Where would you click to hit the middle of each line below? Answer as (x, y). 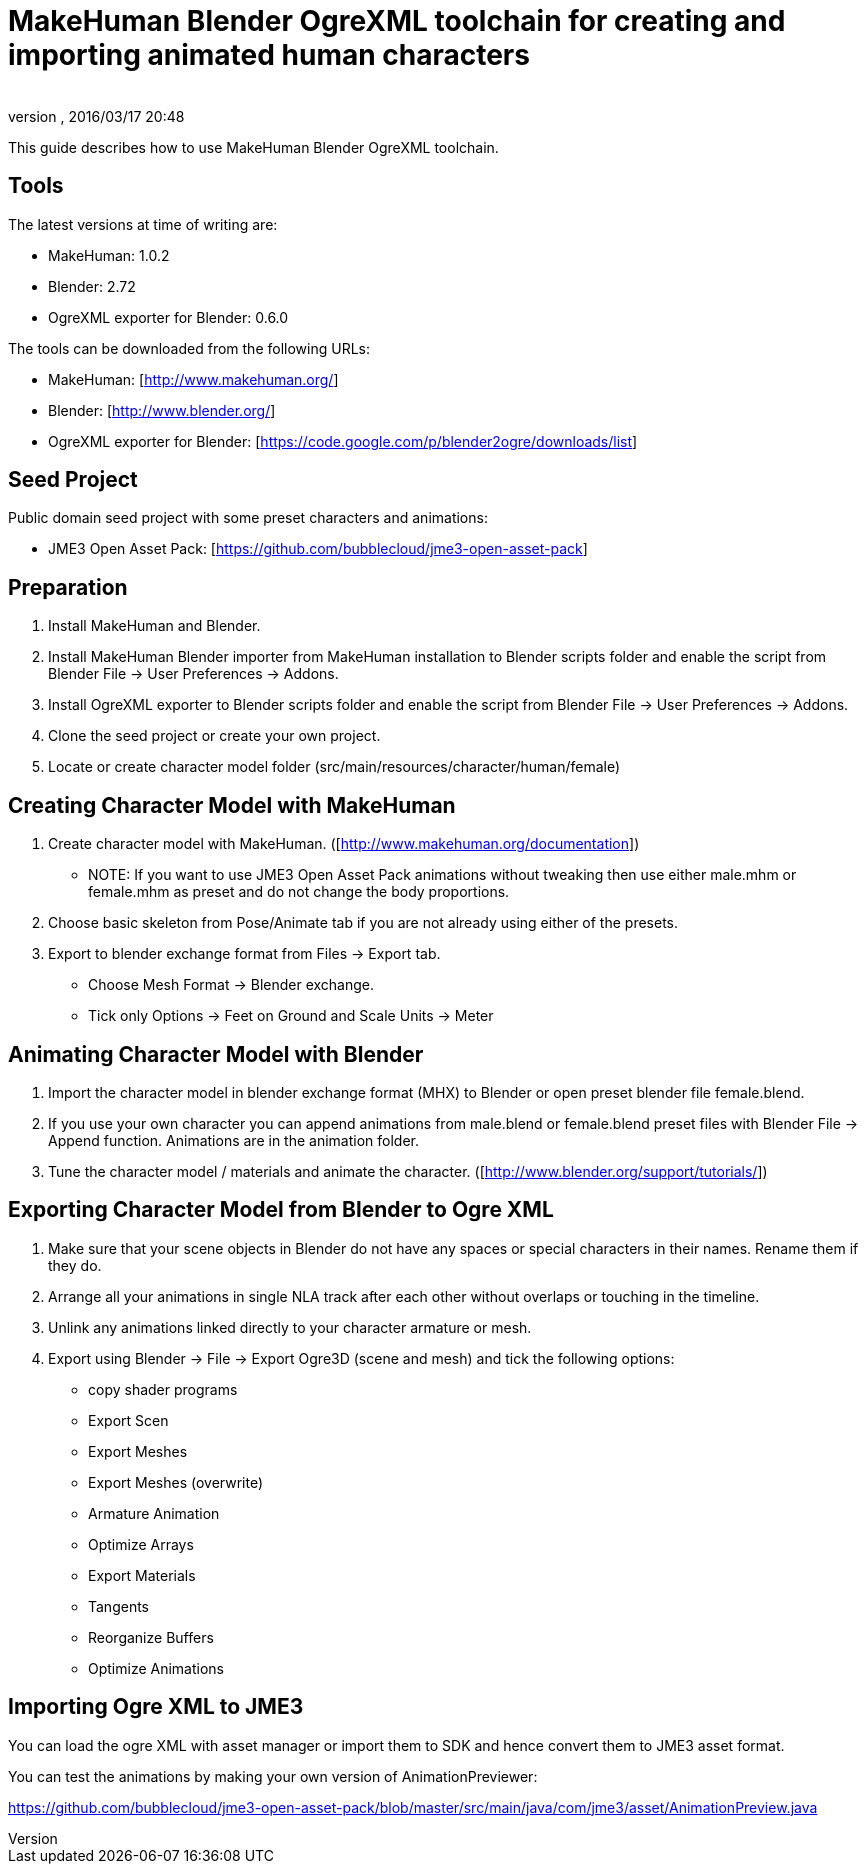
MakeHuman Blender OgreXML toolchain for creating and (397, 21)
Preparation (68, 587)
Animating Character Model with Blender (216, 1054)
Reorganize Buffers (151, 1637)
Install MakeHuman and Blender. (154, 626)
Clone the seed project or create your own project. (214, 736)
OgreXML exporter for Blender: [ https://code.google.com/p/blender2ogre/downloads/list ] (343, 441)
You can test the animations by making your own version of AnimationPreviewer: (273, 1776)
